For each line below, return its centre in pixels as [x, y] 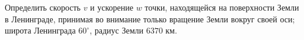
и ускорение [112, 7]
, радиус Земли [116, 30]
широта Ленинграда [40, 30]
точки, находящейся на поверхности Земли [222, 7]
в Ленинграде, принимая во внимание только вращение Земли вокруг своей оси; [150, 19]
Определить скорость [43, 7]
